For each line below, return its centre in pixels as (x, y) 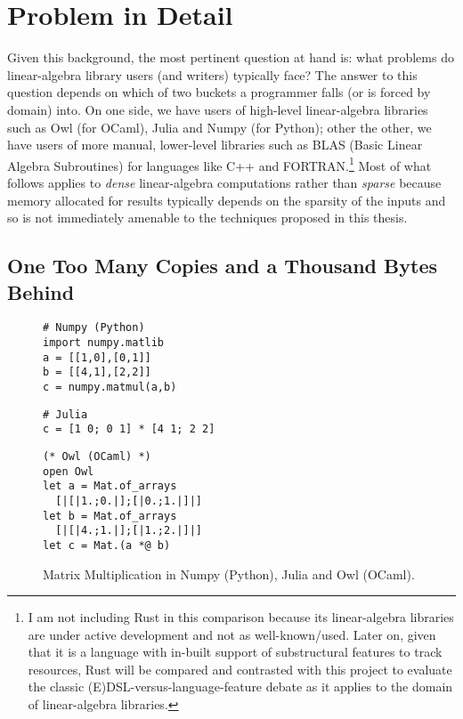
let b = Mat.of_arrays (110, 516)
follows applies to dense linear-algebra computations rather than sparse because (224, 182)
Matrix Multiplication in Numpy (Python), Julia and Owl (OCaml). (229, 574)
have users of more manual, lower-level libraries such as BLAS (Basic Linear (215, 145)
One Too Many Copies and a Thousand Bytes (222, 266)
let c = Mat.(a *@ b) (107, 545)
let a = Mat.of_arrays (110, 486)
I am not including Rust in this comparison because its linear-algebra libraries (241, 617)
